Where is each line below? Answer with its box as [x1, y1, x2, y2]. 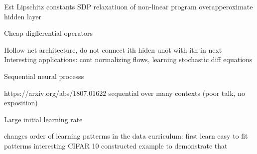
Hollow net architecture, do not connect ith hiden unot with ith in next [4, 44, 222, 55]
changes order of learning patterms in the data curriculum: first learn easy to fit [4, 131, 248, 141]
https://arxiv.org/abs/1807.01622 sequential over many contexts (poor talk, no [4, 87, 245, 98]
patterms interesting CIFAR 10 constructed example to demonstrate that [4, 140, 228, 151]
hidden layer [4, 11, 42, 21]
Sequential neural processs [4, 71, 84, 81]
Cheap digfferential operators [4, 28, 93, 38]
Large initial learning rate [4, 114, 83, 124]
